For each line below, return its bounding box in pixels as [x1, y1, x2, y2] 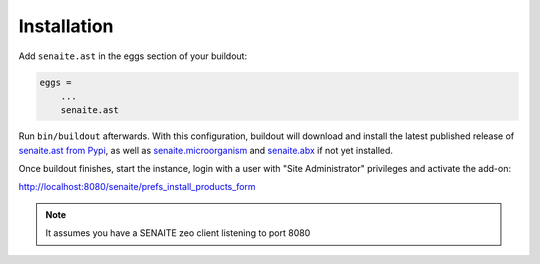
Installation [18, 15, 114, 37]
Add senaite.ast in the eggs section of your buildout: [18, 50, 248, 62]
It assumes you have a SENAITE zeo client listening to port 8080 [45, 227, 311, 239]
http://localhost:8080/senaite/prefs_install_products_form [18, 181, 256, 193]
